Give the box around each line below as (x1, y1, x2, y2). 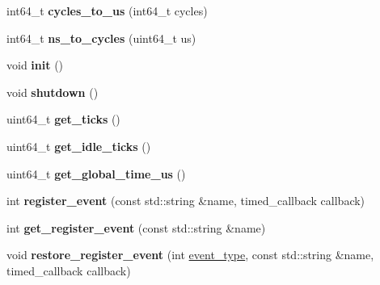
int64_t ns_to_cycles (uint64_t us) (6, 29, 196, 46)
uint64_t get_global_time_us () (6, 165, 186, 182)
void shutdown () (6, 83, 99, 100)
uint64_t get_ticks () (6, 111, 120, 128)
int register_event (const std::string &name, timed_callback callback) (6, 192, 365, 209)
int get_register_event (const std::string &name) (6, 219, 266, 236)
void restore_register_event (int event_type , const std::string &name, (6, 246, 374, 263)
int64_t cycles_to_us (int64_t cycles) (6, 2, 208, 19)
